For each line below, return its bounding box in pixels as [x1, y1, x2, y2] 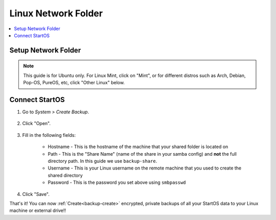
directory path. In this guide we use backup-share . [48, 158, 157, 164]
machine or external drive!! [9, 207, 66, 214]
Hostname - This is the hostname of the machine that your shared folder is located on [48, 143, 228, 150]
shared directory [48, 172, 83, 178]
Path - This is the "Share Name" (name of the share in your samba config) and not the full [48, 151, 237, 157]
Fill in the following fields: [22, 132, 76, 138]
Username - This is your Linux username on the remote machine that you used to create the [48, 165, 242, 171]
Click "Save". [22, 191, 50, 197]
